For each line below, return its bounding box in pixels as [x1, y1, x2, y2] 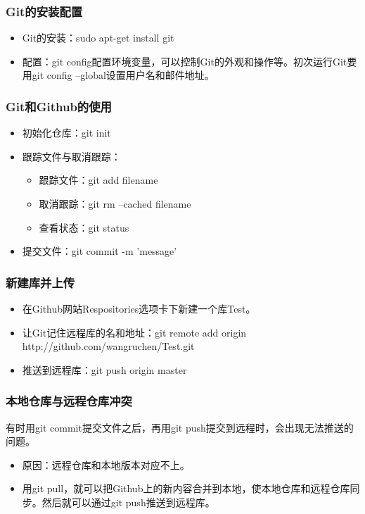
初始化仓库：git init [22, 125, 111, 140]
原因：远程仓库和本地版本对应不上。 [22, 457, 190, 472]
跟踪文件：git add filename [39, 173, 158, 187]
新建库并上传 [6, 273, 75, 291]
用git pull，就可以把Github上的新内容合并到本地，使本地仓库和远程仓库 [22, 481, 350, 496]
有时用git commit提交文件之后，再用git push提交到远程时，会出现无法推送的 [6, 420, 354, 434]
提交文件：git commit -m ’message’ [22, 244, 177, 258]
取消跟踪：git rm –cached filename [39, 196, 191, 211]
